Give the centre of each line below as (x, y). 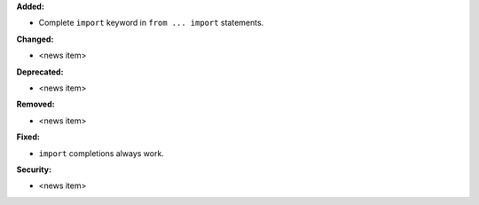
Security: (34, 170)
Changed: (35, 39)
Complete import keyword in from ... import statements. (151, 23)
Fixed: (28, 137)
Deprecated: (40, 72)
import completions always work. (101, 153)
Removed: (35, 104)
